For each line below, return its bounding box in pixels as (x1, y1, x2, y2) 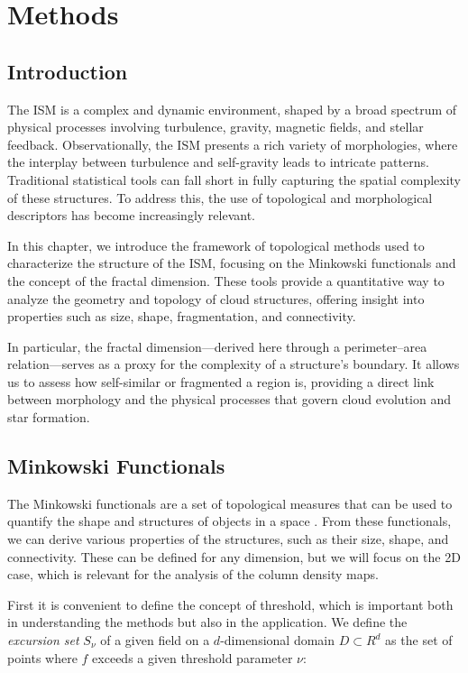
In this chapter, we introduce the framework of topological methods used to (7, 235, 425, 254)
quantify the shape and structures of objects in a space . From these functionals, (7, 512, 452, 530)
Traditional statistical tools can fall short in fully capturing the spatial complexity (7, 170, 462, 189)
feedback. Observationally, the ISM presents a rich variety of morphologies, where (7, 134, 458, 153)
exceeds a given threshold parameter (92, 648, 293, 667)
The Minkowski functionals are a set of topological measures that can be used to (7, 493, 453, 512)
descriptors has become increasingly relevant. (7, 206, 256, 225)
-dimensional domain (220, 631, 335, 650)
